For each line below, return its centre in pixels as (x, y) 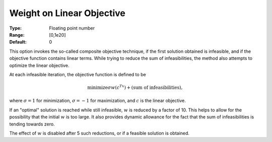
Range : (17, 35)
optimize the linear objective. (39, 65)
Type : (16, 28)
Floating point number (72, 28)
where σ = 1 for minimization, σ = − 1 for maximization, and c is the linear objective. (97, 101)
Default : (18, 42)
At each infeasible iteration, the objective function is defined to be (78, 74)
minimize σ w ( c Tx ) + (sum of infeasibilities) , (135, 87)
